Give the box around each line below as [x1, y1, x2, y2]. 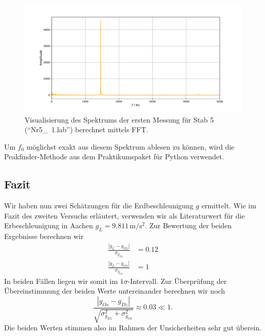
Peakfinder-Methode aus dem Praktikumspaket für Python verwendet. [4, 151, 224, 162]
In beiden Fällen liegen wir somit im [4, 275, 118, 286]
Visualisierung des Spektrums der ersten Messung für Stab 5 [25, 114, 214, 125]
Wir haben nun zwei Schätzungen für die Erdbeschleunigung [4, 200, 193, 211]
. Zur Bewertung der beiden [145, 220, 232, 231]
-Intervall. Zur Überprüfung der [127, 275, 227, 286]
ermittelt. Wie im [201, 200, 256, 211]
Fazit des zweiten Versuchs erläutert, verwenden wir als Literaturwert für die [4, 210, 245, 221]
